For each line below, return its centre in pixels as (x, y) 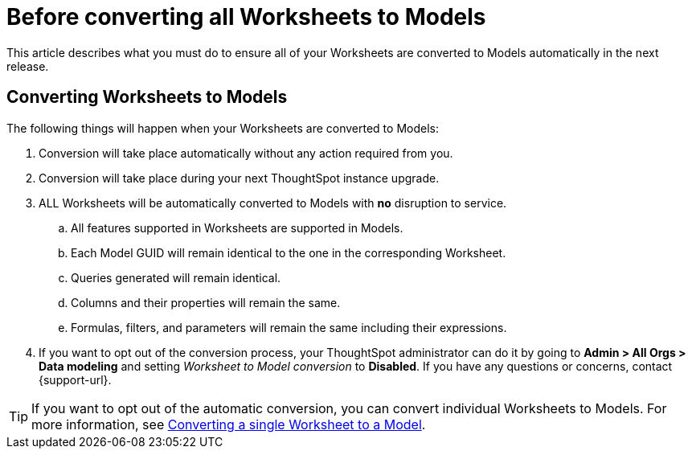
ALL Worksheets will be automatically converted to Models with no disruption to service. (273, 203)
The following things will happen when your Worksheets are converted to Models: (223, 128)
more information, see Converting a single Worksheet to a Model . (229, 424)
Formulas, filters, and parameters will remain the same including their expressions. (289, 327)
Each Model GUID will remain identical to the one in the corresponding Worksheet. (289, 252)
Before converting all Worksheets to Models (246, 17)
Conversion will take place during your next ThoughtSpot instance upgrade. (239, 178)
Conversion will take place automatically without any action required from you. (246, 153)
